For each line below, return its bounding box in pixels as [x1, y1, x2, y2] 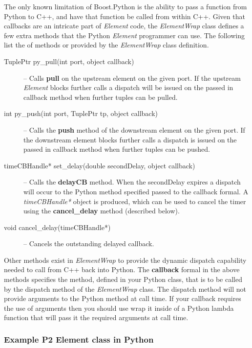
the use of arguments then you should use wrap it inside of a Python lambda [4, 302, 234, 313]
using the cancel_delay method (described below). [23, 206, 180, 216]
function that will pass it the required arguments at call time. [4, 312, 189, 323]
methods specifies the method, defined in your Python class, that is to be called [4, 274, 242, 284]
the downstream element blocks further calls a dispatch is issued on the [23, 134, 237, 144]
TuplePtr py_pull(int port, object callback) [4, 56, 134, 66]
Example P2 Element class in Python [4, 333, 154, 345]
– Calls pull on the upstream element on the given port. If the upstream [23, 72, 241, 83]
